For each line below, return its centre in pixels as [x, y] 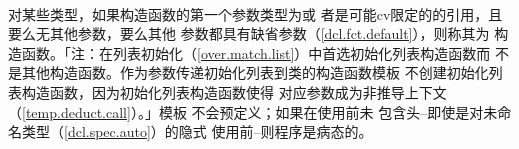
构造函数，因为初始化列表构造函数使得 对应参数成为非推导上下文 [234, 91]
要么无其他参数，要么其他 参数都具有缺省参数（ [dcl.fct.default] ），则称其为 [249, 33]
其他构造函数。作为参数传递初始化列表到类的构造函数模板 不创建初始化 [255, 72]
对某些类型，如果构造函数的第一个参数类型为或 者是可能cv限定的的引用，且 [255, 13]
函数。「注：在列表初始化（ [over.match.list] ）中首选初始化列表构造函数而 [256, 52]
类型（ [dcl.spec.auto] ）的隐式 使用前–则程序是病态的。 [197, 131]
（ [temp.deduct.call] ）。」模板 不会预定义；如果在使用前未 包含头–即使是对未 [253, 111]
